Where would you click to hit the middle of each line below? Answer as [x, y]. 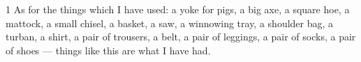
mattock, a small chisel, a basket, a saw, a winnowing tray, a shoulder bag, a [170, 23]
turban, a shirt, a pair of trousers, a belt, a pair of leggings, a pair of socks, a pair [181, 37]
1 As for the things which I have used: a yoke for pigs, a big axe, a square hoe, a [178, 9]
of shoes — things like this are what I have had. [108, 50]
